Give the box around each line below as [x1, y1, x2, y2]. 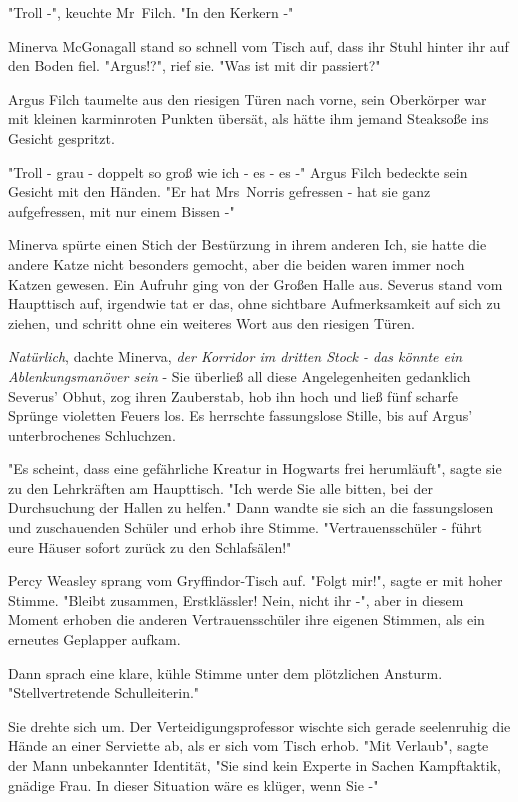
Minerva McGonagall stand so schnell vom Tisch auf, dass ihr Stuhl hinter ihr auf [8, 35, 509, 56]
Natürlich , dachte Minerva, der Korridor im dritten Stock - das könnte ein [8, 346, 463, 367]
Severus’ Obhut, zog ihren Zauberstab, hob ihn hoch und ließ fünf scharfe [8, 385, 459, 406]
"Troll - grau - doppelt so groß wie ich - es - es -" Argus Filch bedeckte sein [8, 161, 468, 182]
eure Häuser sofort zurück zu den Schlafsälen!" [8, 536, 292, 557]
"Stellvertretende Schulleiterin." [8, 682, 200, 703]
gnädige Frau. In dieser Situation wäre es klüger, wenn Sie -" [8, 774, 379, 795]
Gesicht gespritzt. [8, 127, 115, 148]
